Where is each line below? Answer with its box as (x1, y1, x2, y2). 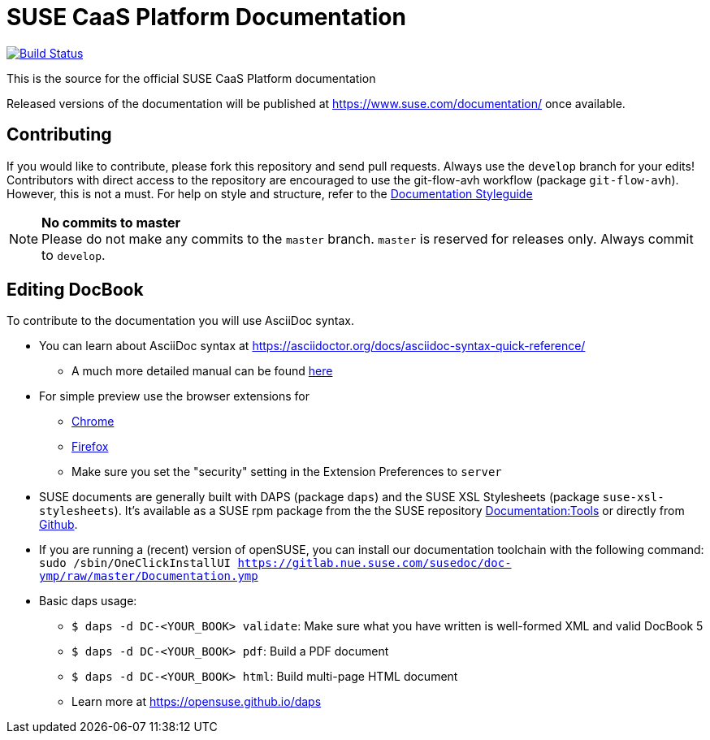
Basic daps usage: (39, 594, 137, 608)
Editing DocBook (6, 279, 144, 301)
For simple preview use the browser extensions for (39, 389, 310, 404)
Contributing (6, 124, 112, 145)
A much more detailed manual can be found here (71, 364, 333, 379)
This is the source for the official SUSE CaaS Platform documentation (6, 71, 376, 85)
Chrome (71, 414, 115, 429)
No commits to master (41, 214, 181, 231)
